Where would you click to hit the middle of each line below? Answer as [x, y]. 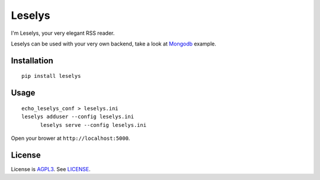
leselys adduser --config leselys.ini [78, 117]
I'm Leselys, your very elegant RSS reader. [63, 33]
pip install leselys [51, 76]
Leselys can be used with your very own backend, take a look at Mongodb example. [113, 44]
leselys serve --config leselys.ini [93, 125]
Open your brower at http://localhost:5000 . [71, 138]
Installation [32, 60]
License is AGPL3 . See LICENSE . [51, 169]
